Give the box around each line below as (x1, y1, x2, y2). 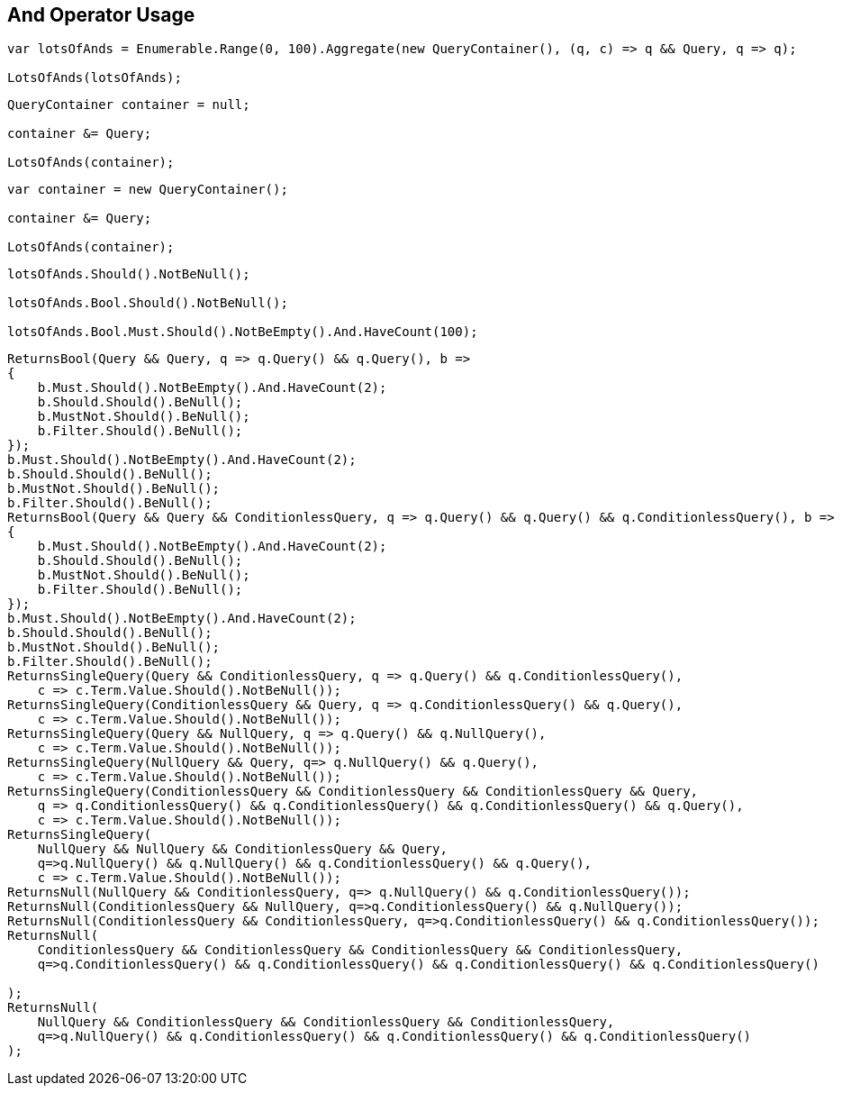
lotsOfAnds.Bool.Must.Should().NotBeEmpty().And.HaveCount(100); (7, 324, 478, 340)
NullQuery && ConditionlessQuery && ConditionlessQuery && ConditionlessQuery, (37, 1015, 615, 1030)
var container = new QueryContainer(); (7, 182, 288, 197)
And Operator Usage (7, 4, 195, 26)
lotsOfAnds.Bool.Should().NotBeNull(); (7, 296, 288, 311)
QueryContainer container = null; (7, 97, 250, 113)
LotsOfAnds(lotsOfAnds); (7, 70, 182, 86)
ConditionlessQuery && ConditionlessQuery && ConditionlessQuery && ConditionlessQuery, (37, 943, 684, 958)
